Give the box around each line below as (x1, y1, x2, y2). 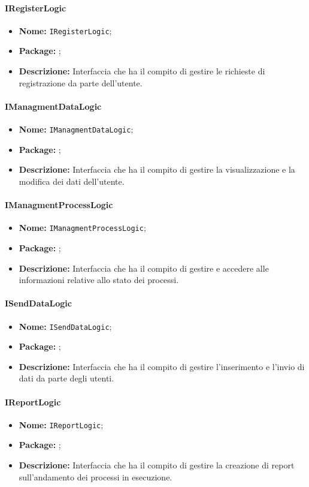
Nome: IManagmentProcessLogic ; (19, 221, 146, 234)
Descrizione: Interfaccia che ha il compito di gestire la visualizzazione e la (19, 163, 295, 176)
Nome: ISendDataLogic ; (19, 320, 112, 332)
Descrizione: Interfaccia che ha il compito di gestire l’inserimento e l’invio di (19, 360, 305, 372)
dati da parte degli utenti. (19, 372, 114, 384)
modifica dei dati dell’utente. (19, 175, 125, 187)
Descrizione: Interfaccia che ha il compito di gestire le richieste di (19, 65, 265, 77)
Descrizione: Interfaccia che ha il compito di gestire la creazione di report (19, 458, 295, 471)
